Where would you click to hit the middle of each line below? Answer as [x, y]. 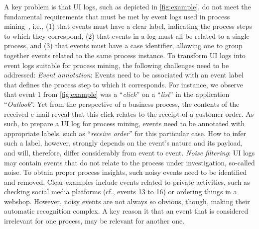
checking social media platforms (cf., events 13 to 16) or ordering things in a [121, 191]
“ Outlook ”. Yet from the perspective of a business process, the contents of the [122, 104]
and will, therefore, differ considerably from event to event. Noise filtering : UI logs [129, 152]
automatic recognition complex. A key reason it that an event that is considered [126, 211]
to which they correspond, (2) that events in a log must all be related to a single [127, 36]
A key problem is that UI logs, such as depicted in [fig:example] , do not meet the [128, 6]
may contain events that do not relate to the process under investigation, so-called [129, 162]
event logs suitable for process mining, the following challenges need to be [117, 65]
